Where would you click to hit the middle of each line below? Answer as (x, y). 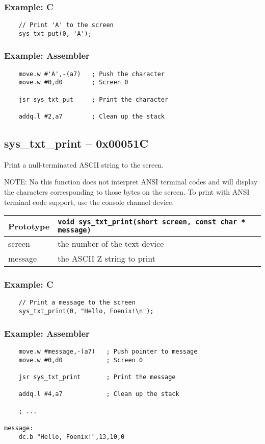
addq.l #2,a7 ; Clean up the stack (91, 117)
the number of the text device (111, 244)
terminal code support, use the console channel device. (89, 202)
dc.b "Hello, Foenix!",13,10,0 (72, 437)
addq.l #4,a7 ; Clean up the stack (99, 394)
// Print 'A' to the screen (66, 25)
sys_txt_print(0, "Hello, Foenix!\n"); (86, 311)
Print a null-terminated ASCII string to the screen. (84, 164)
